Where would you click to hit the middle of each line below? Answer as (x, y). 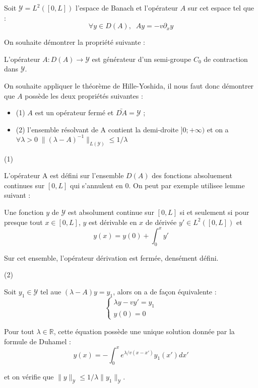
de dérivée (161, 222)
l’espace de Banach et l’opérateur (127, 8)
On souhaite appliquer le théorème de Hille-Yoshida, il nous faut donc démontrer (129, 85)
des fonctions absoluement (192, 175)
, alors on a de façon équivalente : (165, 291)
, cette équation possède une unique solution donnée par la (144, 331)
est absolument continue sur (111, 212)
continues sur (24, 185)
